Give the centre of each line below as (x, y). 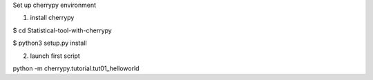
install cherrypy (52, 18)
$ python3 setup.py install (50, 43)
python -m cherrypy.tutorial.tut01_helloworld (76, 68)
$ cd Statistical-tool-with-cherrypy (62, 30)
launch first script (55, 56)
